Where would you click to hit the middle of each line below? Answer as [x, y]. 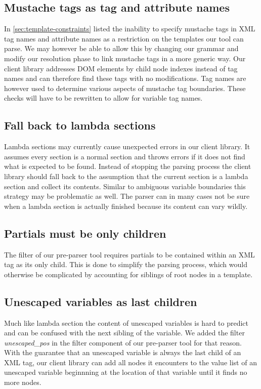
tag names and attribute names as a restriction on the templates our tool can [124, 38]
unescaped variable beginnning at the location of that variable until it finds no [126, 372]
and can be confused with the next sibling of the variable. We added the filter [124, 333]
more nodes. [23, 382]
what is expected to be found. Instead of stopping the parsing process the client [128, 166]
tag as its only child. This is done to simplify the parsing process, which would [126, 264]
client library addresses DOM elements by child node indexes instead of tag [121, 68]
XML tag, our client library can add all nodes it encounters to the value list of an [130, 362]
